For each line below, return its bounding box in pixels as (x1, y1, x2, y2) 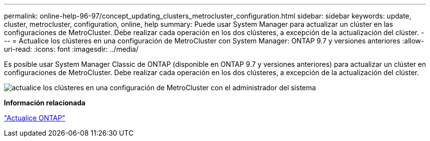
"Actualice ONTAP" (4, 114, 65, 122)
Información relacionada (4, 99, 85, 107)
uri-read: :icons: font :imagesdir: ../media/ (4, 45, 138, 53)
